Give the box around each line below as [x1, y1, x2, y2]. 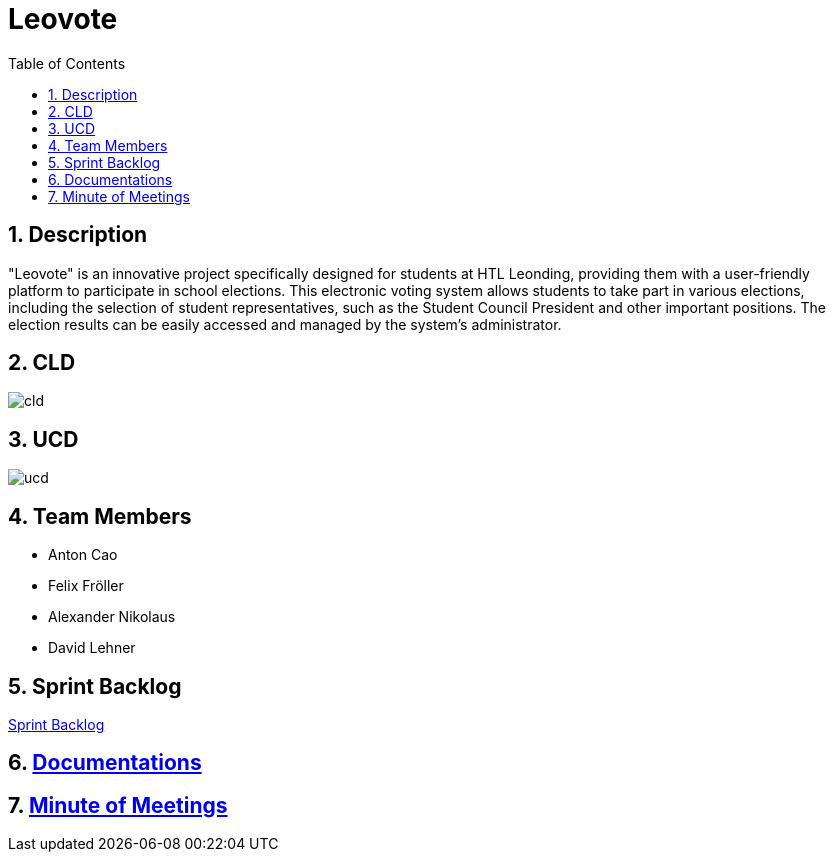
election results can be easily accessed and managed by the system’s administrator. [8, 315, 562, 333]
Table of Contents [8, 54, 126, 72]
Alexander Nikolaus [48, 608, 176, 626]
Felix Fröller [48, 577, 124, 595]
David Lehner [48, 639, 136, 657]
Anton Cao [48, 546, 118, 564]
